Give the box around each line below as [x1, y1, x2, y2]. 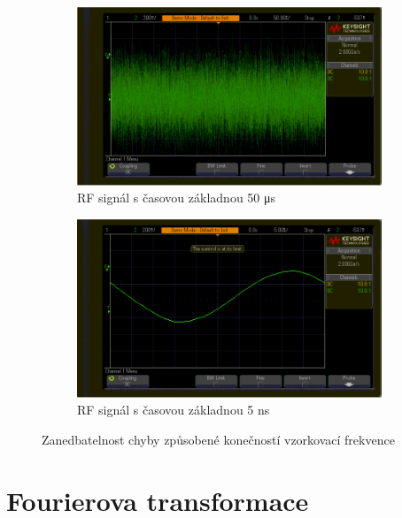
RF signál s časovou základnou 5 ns [77, 400, 270, 419]
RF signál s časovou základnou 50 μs [77, 188, 276, 207]
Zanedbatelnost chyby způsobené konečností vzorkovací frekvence [42, 430, 395, 448]
